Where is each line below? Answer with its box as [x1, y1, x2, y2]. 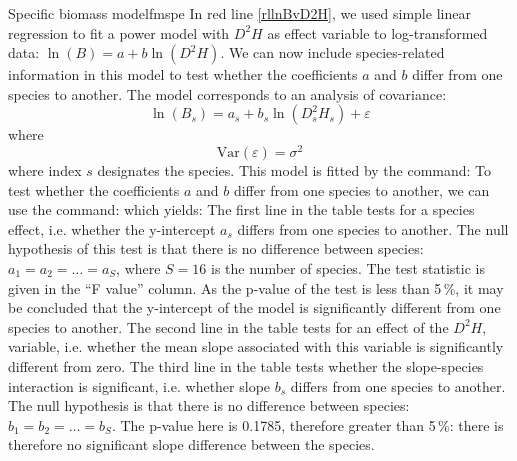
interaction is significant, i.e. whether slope [8, 375, 271, 396]
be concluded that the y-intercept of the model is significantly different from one [8, 297, 501, 318]
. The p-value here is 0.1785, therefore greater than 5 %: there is [111, 414, 504, 435]
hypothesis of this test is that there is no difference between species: [8, 238, 424, 259]
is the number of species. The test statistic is [211, 258, 485, 279]
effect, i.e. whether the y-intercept [8, 218, 216, 239]
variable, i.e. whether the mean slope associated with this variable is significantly [8, 336, 504, 357]
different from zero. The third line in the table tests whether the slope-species [8, 355, 484, 376]
